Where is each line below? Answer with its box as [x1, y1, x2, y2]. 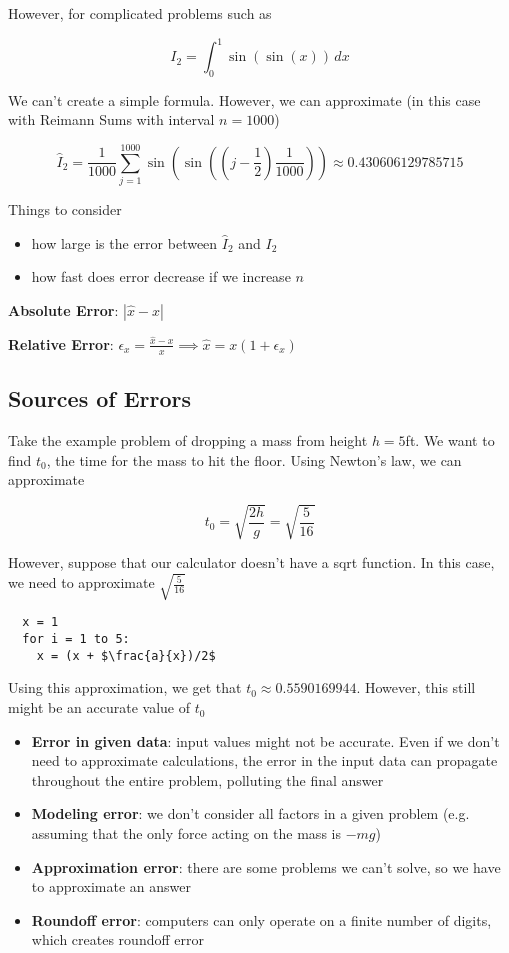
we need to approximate [8, 572, 155, 593]
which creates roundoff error [31, 929, 204, 950]
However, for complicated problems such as [8, 3, 272, 23]
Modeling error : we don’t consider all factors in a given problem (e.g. [31, 803, 470, 824]
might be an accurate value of [8, 697, 191, 718]
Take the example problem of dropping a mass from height [8, 430, 368, 451]
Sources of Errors [8, 383, 192, 414]
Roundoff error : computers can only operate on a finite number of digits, [31, 909, 492, 930]
